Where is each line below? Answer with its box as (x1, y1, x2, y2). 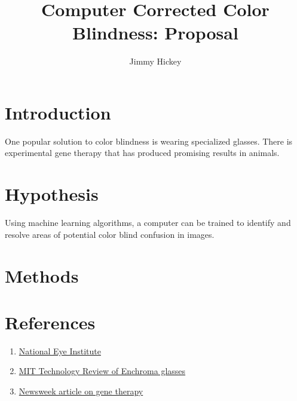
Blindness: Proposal (72, 20, 238, 45)
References (5, 310, 96, 334)
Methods (5, 263, 79, 287)
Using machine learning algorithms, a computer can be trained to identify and (5, 216, 291, 229)
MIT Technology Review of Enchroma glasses (19, 365, 186, 377)
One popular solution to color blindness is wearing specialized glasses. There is (5, 134, 293, 147)
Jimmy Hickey (129, 55, 182, 68)
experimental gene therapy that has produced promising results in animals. (5, 146, 280, 159)
